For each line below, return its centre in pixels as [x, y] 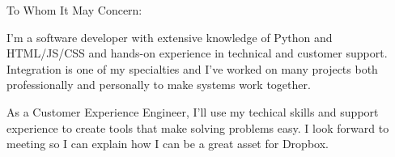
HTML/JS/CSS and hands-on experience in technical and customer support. [197, 53]
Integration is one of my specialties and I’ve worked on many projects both [192, 68]
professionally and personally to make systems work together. [159, 85]
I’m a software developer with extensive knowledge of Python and [170, 37]
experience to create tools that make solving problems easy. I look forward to [198, 127]
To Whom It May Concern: [74, 10]
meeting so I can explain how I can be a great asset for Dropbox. [168, 144]
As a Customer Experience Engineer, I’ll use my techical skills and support [193, 111]
